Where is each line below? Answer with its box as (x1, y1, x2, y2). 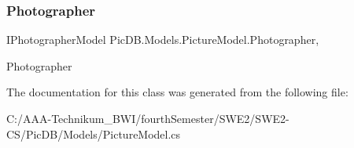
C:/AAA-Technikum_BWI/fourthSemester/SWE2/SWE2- (6, 110, 289, 126)
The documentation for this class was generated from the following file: (6, 84, 348, 100)
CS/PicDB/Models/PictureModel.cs (6, 125, 181, 142)
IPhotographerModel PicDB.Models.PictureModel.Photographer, (6, 31, 319, 48)
